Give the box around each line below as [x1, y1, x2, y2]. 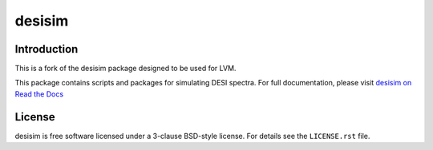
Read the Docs [14, 89, 64, 99]
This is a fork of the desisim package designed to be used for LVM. [14, 64, 237, 73]
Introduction [14, 42, 79, 56]
